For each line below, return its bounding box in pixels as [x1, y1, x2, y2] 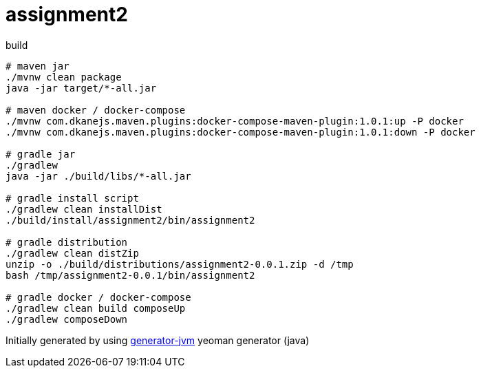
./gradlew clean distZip [6, 247, 139, 259]
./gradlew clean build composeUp [6, 302, 186, 314]
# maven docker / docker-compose [6, 104, 186, 116]
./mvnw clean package [6, 71, 122, 83]
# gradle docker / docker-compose [6, 291, 191, 303]
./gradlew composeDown [6, 313, 128, 325]
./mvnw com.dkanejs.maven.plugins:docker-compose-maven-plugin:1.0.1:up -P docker [6, 115, 464, 127]
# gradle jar [6, 148, 76, 160]
